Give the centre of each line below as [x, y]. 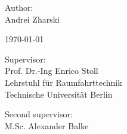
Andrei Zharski [32, 19]
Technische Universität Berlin [59, 94]
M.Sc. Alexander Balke [47, 125]
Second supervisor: [39, 114]
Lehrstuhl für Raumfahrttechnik [63, 82]
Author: [19, 7]
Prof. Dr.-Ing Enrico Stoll [52, 71]
